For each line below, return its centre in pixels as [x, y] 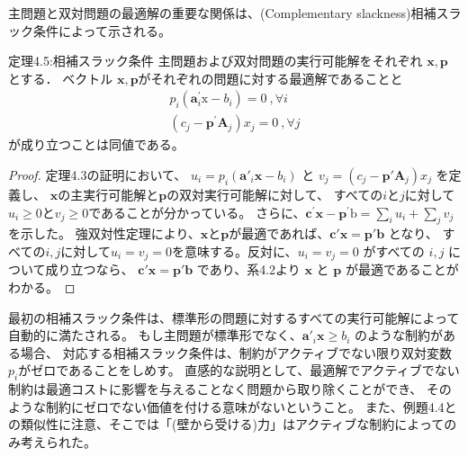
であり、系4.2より [248, 269]
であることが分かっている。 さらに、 [197, 212]
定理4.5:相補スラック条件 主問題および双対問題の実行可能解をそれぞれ [216, 61]
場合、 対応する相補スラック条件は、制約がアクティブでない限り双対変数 [236, 352]
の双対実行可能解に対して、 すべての [275, 195]
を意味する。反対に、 [235, 251]
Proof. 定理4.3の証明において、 [98, 175]
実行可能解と [121, 195]
